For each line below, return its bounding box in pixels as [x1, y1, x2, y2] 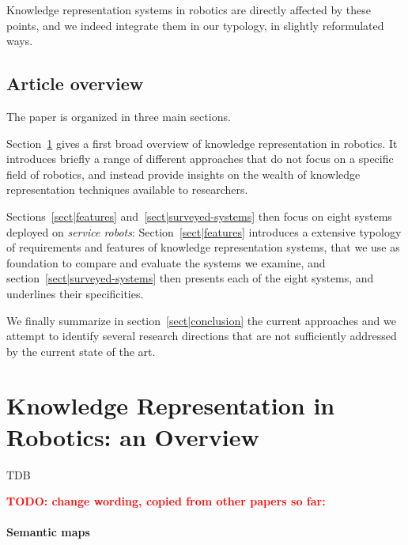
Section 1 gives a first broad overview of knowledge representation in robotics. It [6, 134, 398, 151]
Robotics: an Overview [6, 420, 259, 452]
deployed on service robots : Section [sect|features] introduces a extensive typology [6, 223, 402, 240]
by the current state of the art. [6, 343, 156, 359]
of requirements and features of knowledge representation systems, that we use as [6, 239, 400, 255]
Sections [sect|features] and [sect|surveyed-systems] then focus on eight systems [6, 207, 392, 224]
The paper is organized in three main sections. [6, 108, 231, 124]
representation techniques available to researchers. [6, 181, 248, 198]
